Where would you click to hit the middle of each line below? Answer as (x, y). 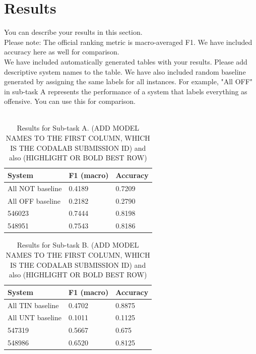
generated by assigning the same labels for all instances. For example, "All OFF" (129, 81)
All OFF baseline (34, 200)
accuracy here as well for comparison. (62, 52)
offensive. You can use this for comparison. (70, 101)
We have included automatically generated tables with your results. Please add (126, 61)
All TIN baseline (33, 305)
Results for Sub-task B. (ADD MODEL (78, 245)
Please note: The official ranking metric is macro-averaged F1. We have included (128, 42)
